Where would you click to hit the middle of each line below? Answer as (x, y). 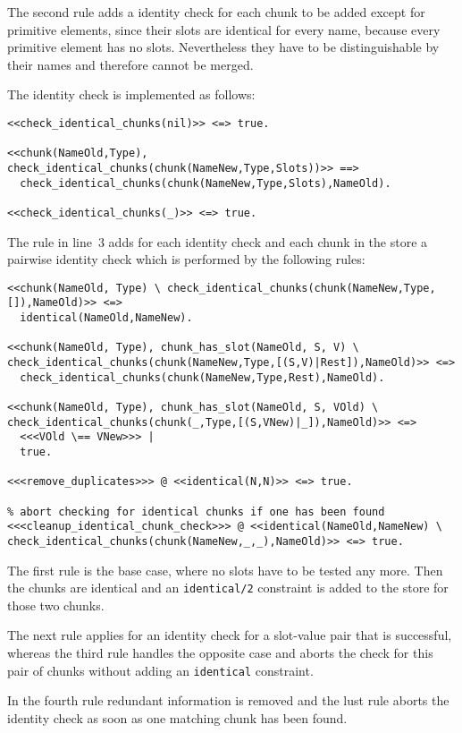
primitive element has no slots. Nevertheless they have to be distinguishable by (223, 47)
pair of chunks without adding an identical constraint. (160, 670)
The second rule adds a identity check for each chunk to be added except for (216, 12)
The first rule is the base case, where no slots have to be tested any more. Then (225, 570)
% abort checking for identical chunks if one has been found (196, 511)
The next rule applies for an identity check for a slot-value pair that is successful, (230, 635)
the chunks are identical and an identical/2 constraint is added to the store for (228, 588)
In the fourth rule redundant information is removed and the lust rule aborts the (228, 700)
